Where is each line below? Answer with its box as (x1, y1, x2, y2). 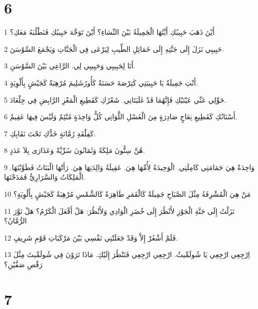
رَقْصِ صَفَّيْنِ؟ (4, 259, 43, 270)
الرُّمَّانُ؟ (4, 215, 27, 226)
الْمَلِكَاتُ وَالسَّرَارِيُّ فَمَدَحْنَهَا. (4, 172, 85, 182)
